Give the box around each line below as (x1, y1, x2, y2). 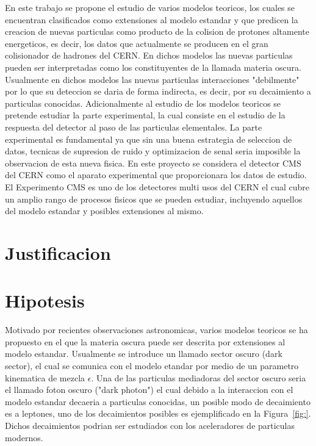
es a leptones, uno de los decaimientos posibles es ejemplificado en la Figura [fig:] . (5, 407, 311, 420)
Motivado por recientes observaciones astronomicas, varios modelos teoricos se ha (5, 323, 308, 336)
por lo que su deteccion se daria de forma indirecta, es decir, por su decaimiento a (5, 85, 311, 98)
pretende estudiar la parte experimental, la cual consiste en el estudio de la (5, 109, 285, 121)
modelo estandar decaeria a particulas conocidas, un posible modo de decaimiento (5, 395, 311, 408)
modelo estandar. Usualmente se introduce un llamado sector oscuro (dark (5, 347, 282, 360)
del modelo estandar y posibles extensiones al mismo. (5, 204, 204, 217)
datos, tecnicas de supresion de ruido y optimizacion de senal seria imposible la (5, 145, 301, 157)
